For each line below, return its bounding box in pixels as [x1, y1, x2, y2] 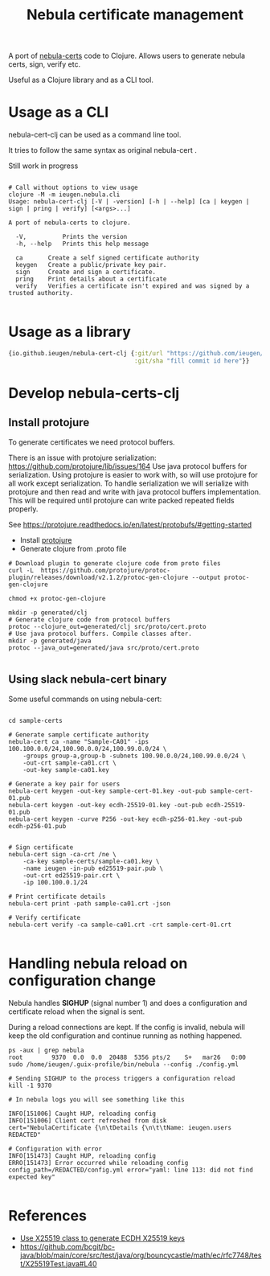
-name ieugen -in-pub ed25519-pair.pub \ [22, 864, 163, 872]
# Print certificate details [8, 892, 106, 901]
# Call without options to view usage [8, 183, 138, 192]
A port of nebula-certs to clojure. [8, 219, 131, 227]
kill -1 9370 [8, 1081, 52, 1089]
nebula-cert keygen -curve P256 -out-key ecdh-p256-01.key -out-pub [8, 814, 243, 823]
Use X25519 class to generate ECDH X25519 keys [19, 1233, 185, 1243]
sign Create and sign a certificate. [15, 268, 157, 277]
